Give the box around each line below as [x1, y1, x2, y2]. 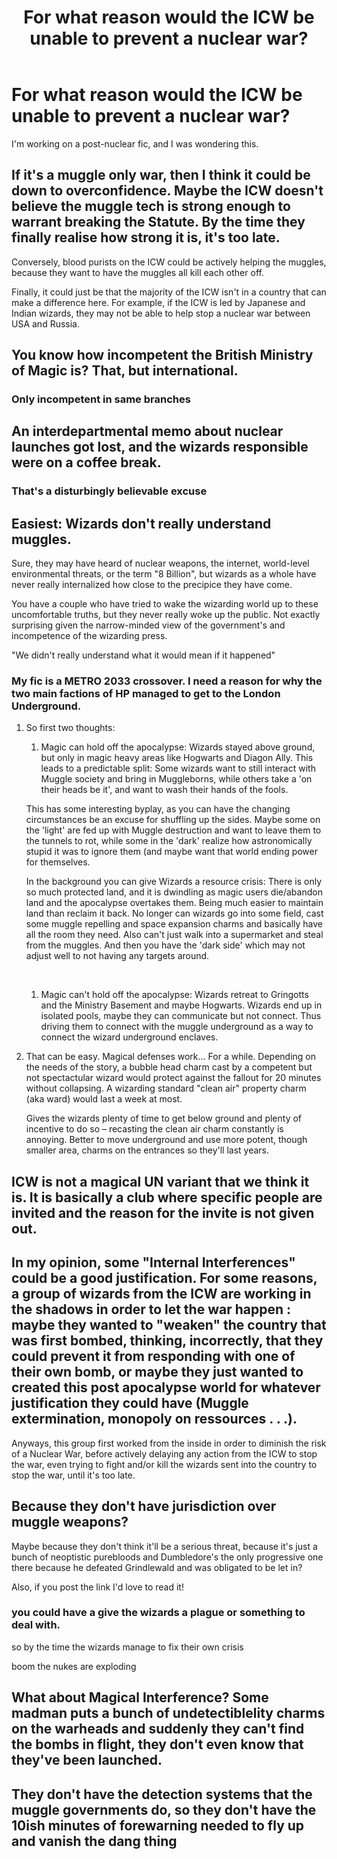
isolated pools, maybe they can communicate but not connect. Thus [40, 1010, 322, 1022]
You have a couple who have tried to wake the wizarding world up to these [11, 598, 319, 610]
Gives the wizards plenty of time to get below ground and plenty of [25, 1112, 303, 1125]
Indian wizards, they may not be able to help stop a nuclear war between [11, 307, 311, 319]
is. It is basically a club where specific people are [11, 1189, 323, 1206]
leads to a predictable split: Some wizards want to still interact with [40, 762, 316, 775]
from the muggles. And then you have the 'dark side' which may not [25, 939, 306, 951]
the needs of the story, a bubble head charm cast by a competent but [25, 1061, 313, 1073]
